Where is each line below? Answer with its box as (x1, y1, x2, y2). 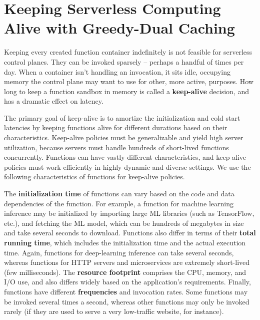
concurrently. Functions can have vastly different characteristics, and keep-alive (4, 152, 246, 162)
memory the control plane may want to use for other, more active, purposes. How (4, 76, 253, 87)
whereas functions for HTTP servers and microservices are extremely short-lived (4, 257, 250, 267)
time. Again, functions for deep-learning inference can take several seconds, (4, 247, 234, 257)
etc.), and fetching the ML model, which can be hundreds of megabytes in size (4, 217, 244, 228)
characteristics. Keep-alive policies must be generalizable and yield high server (4, 132, 243, 143)
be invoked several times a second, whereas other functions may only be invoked (4, 296, 249, 306)
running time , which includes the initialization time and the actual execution (4, 237, 246, 247)
